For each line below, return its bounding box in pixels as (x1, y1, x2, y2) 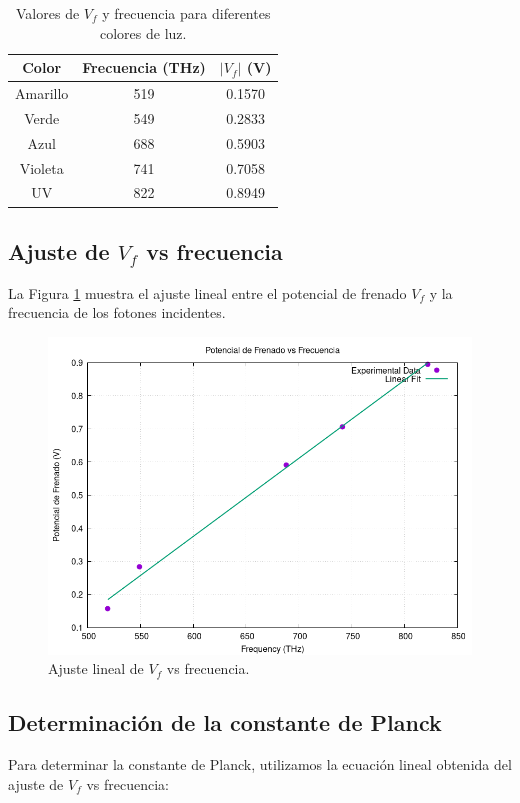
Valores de (16, 3, 80, 23)
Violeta (19, 157, 64, 178)
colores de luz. (100, 22, 187, 43)
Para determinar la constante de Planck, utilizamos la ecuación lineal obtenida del (8, 754, 512, 775)
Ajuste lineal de (48, 658, 144, 679)
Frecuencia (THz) (82, 57, 206, 78)
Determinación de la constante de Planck (8, 707, 442, 738)
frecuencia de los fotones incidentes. (8, 302, 226, 323)
